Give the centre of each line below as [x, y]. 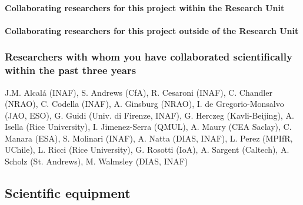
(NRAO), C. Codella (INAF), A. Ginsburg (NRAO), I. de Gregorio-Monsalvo [144, 104]
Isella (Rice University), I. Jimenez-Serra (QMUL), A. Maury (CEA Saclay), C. [148, 127]
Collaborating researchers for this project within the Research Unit [145, 7]
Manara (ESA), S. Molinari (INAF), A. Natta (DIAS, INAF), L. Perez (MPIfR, [149, 138]
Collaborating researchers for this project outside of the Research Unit [152, 30]
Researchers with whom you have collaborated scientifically [149, 57]
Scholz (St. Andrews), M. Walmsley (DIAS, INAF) [96, 161]
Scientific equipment [68, 193]
